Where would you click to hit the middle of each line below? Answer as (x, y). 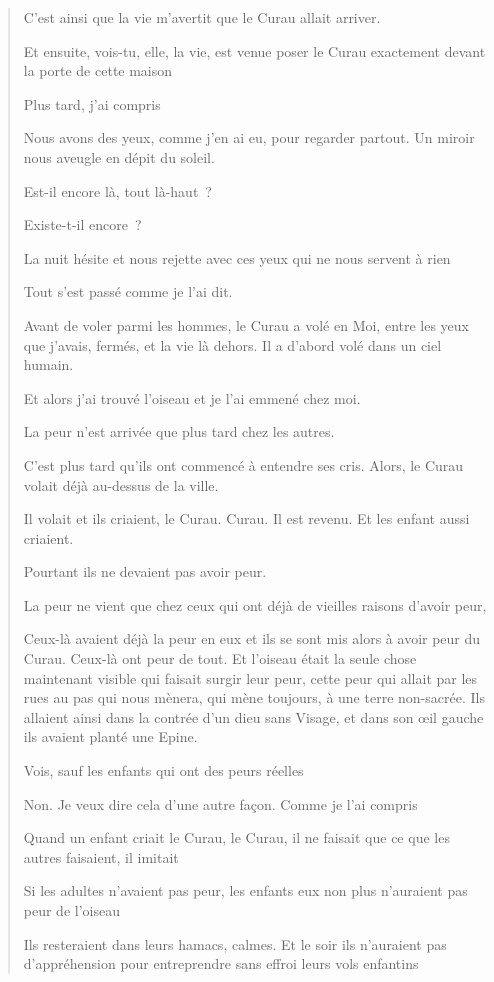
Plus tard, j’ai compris (92, 103)
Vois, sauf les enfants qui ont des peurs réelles (163, 770)
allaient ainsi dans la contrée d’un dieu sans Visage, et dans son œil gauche (253, 716)
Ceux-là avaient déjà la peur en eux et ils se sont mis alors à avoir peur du (252, 638)
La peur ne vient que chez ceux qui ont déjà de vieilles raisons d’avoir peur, (255, 604)
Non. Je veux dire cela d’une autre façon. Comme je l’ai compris (220, 803)
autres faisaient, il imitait (101, 856)
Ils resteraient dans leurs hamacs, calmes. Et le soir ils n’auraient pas (235, 943)
